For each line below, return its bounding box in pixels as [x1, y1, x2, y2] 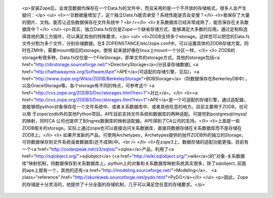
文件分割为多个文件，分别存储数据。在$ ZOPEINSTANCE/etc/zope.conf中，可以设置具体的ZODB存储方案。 [22, 40, 245, 46]
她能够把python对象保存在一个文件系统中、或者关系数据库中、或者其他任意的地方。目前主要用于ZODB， [22, 104, 240, 110]
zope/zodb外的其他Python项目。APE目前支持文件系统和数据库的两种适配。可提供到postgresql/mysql [36, 111, 247, 117]
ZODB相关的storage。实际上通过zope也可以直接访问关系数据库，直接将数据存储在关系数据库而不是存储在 [22, 125, 242, 131]
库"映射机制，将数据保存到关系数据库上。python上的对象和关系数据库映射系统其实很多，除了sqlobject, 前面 [22, 160, 246, 166]
